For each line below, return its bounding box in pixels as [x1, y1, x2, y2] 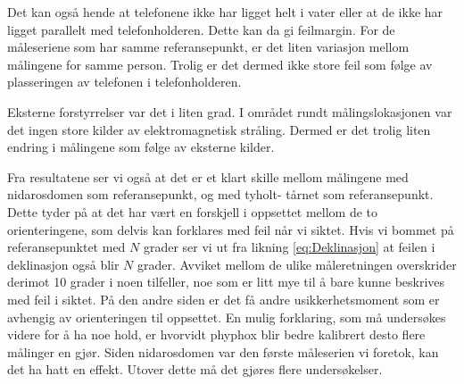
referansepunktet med [7, 238, 126, 256]
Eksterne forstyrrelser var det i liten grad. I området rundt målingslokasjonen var [7, 102, 452, 121]
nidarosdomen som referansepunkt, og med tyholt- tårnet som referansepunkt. [7, 185, 434, 204]
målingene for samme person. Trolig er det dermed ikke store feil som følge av [7, 54, 433, 73]
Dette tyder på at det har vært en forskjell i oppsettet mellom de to [7, 202, 378, 221]
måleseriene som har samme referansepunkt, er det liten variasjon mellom [7, 38, 410, 56]
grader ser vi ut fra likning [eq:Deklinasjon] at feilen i [143, 238, 435, 256]
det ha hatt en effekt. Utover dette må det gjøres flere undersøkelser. [7, 360, 383, 379]
